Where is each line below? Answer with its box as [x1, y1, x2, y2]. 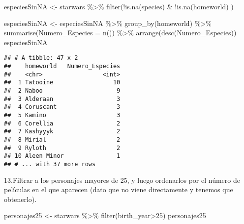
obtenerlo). [4, 194, 37, 204]
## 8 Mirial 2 [4, 136, 121, 143]
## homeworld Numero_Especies [4, 63, 121, 70]
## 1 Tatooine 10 [4, 79, 121, 86]
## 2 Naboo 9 [4, 87, 121, 94]
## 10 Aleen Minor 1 [4, 152, 121, 160]
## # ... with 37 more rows [4, 160, 96, 168]
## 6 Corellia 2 [4, 120, 121, 127]
